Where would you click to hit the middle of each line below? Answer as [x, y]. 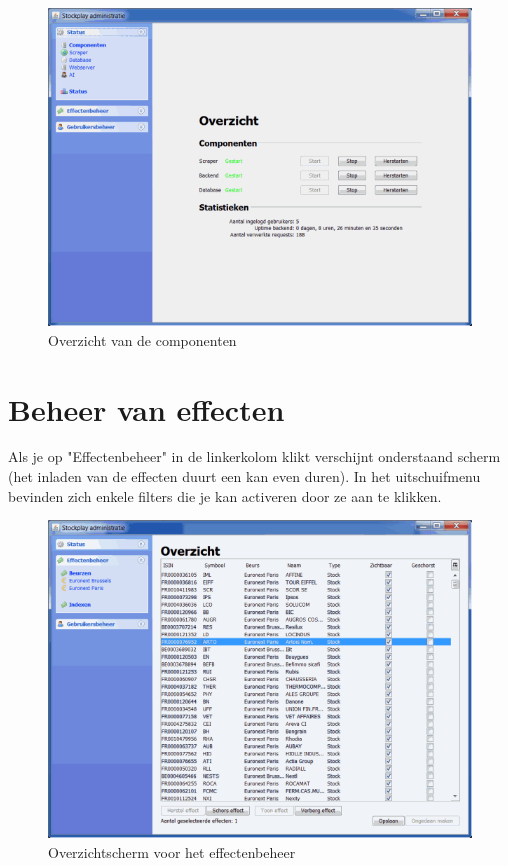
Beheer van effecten [146, 408]
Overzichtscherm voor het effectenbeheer [172, 852]
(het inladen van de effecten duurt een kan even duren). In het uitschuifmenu [244, 476]
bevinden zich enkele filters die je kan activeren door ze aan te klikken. [225, 495]
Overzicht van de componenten [142, 339]
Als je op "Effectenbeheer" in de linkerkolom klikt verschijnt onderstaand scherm [254, 456]
